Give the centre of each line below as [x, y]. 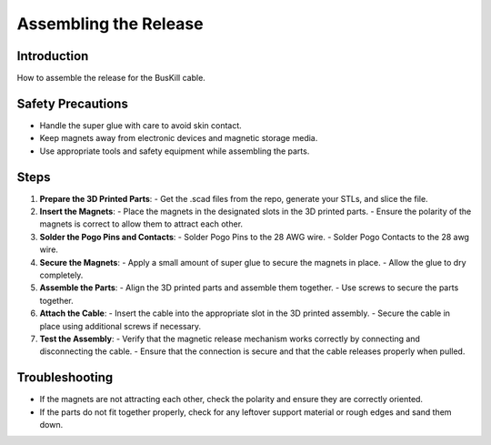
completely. [61, 275]
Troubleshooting [65, 378]
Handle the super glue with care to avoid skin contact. [141, 125]
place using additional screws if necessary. [120, 326]
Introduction [53, 56]
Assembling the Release [110, 24]
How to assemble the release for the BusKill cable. [111, 78]
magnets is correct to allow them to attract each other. [141, 224]
